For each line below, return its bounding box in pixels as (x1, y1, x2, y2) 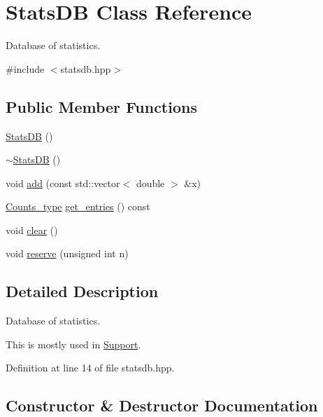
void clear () (6, 222, 58, 237)
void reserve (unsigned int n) (6, 246, 129, 261)
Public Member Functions (6, 95, 197, 117)
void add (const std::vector (6, 175, 120, 190)
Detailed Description (6, 280, 159, 302)
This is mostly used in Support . (6, 336, 141, 351)
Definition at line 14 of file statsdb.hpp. (6, 360, 175, 375)
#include (6, 61, 45, 76)
